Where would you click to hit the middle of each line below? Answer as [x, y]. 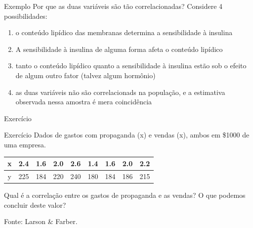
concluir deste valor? [35, 205]
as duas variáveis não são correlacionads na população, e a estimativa [120, 92]
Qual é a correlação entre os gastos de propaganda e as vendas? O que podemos [125, 195]
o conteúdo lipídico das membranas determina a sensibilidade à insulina [124, 32]
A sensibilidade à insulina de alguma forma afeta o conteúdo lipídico [119, 49]
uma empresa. [25, 144]
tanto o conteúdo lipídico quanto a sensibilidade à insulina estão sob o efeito [131, 66]
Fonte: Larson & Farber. [41, 221]
